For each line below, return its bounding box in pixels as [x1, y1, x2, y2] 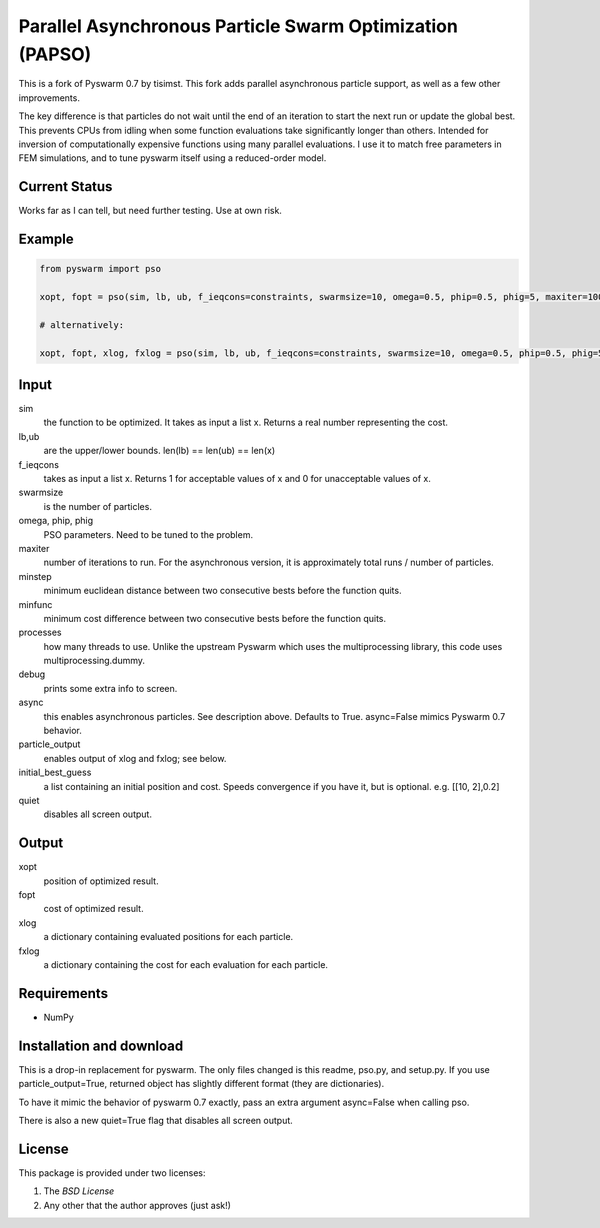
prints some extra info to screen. [43, 682, 178, 694]
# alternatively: [39, 319, 125, 330]
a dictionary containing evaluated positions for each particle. [43, 931, 294, 943]
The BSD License [43, 1185, 115, 1197]
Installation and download [18, 1037, 184, 1054]
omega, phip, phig [18, 515, 94, 527]
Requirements [18, 985, 109, 1002]
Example [18, 231, 74, 248]
